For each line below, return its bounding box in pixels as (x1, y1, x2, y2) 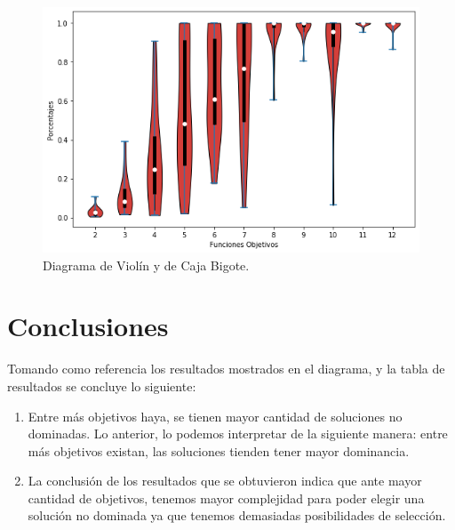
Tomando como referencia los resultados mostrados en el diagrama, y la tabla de (7, 359, 445, 378)
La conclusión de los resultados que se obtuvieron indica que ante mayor (28, 471, 422, 490)
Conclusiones (7, 308, 169, 344)
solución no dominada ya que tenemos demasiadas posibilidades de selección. (28, 506, 446, 525)
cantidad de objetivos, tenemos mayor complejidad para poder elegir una (28, 488, 425, 507)
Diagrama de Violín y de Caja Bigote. (43, 255, 250, 274)
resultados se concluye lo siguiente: (7, 376, 196, 395)
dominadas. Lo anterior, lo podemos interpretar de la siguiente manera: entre (28, 424, 448, 443)
